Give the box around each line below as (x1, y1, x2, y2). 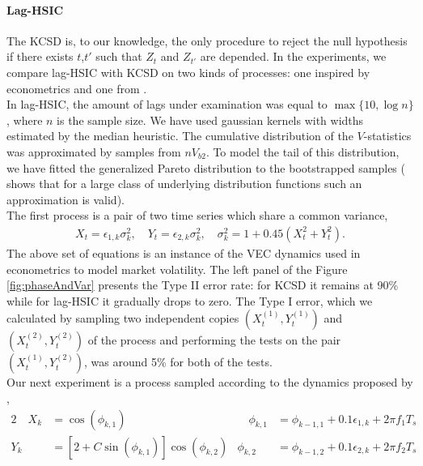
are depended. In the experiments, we (200, 48, 387, 65)
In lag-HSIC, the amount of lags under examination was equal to (6, 96, 328, 113)
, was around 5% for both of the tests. (84, 353, 273, 370)
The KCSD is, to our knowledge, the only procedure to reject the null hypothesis (6, 32, 408, 49)
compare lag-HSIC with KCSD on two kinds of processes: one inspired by (6, 63, 370, 80)
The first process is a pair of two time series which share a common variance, (6, 207, 388, 224)
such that (95, 48, 142, 65)
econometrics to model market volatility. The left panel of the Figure (6, 260, 348, 277)
